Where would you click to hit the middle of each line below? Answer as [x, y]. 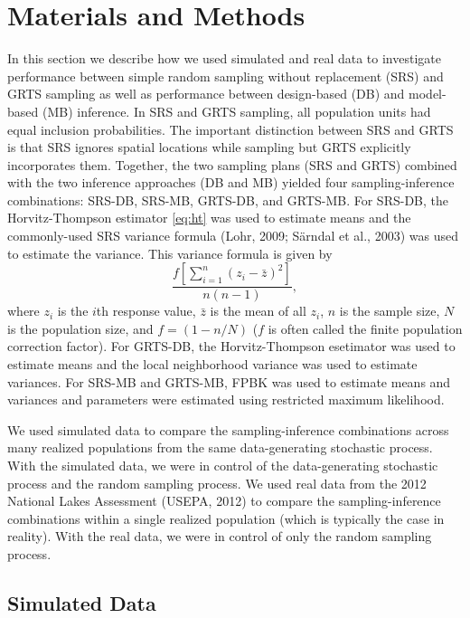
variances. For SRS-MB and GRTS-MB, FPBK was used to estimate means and [229, 381]
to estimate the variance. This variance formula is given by [170, 253]
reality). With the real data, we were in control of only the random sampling [220, 536]
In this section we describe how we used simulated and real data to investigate [224, 58]
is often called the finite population [365, 328]
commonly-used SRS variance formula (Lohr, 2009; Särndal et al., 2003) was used [233, 236]
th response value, [146, 311]
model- [428, 94]
